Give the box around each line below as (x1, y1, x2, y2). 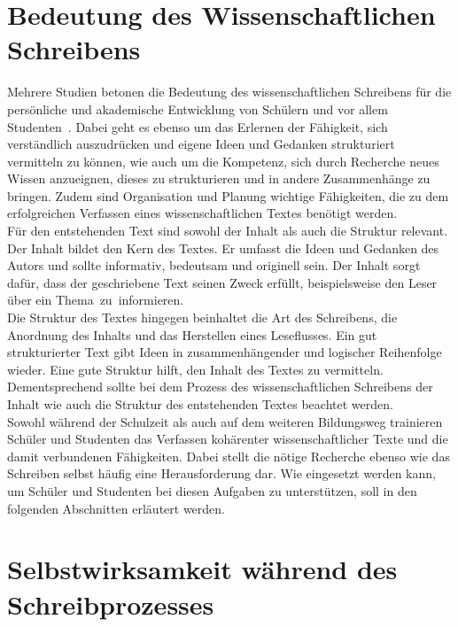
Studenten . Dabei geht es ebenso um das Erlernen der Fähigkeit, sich (7, 117, 388, 135)
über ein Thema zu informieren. (7, 290, 184, 309)
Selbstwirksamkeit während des (7, 551, 398, 587)
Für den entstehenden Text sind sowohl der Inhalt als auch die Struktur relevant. (7, 221, 448, 240)
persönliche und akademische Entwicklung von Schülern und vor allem (7, 99, 388, 118)
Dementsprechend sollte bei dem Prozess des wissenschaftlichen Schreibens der (7, 377, 433, 396)
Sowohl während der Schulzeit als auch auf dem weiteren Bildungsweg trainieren (7, 412, 443, 430)
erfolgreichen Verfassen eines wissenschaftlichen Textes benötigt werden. (7, 204, 398, 222)
